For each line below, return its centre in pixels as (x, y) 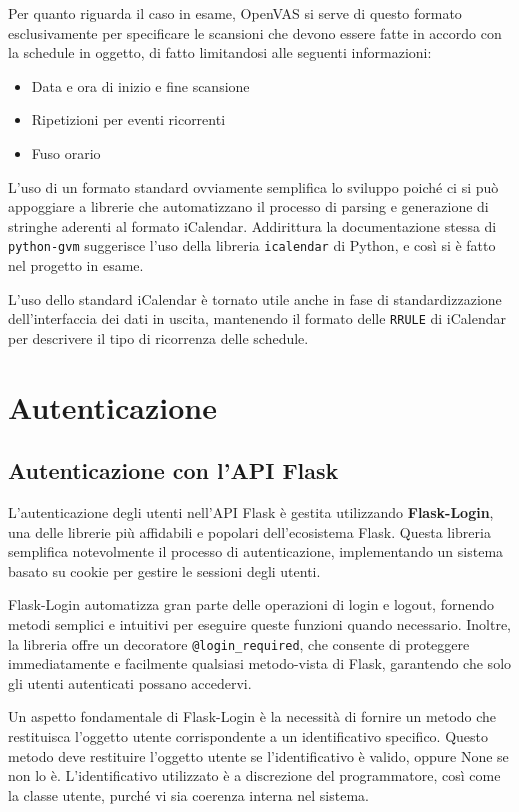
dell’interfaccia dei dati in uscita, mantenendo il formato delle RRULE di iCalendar (257, 318)
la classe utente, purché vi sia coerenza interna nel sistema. (188, 794)
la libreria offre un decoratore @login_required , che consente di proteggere (239, 643)
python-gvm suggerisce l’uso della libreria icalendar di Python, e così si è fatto (252, 245)
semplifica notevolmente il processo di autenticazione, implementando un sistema (256, 551)
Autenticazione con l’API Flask (173, 470)
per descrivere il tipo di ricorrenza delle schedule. (158, 337)
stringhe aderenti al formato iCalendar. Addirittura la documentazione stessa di (252, 225)
